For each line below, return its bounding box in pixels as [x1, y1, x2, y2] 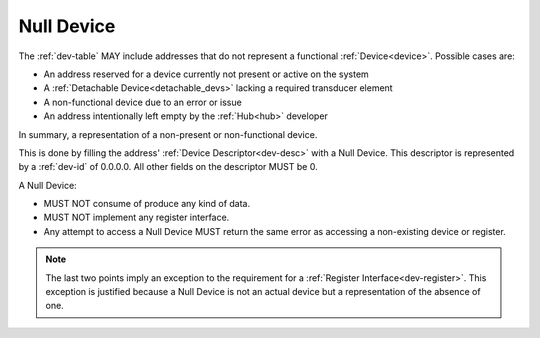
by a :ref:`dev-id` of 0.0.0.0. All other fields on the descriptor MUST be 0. [18, 161, 319, 173]
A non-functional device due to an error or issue [43, 96, 242, 108]
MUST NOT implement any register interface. [43, 211, 230, 224]
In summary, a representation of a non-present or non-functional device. [18, 128, 318, 140]
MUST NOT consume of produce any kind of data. [43, 198, 251, 210]
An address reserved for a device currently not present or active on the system [43, 68, 369, 80]
